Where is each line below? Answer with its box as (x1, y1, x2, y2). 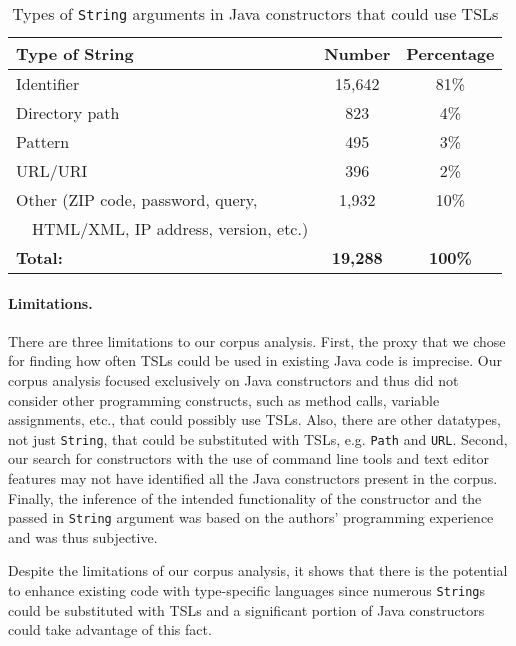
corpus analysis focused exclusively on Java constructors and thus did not (8, 369, 459, 390)
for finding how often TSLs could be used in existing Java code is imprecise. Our (8, 350, 503, 371)
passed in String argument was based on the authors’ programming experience (8, 507, 494, 528)
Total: (16, 246, 63, 269)
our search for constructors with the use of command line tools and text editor (8, 448, 489, 469)
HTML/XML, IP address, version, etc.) (32, 217, 309, 240)
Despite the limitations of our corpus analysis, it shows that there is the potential (8, 560, 508, 581)
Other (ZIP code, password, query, (16, 188, 258, 211)
